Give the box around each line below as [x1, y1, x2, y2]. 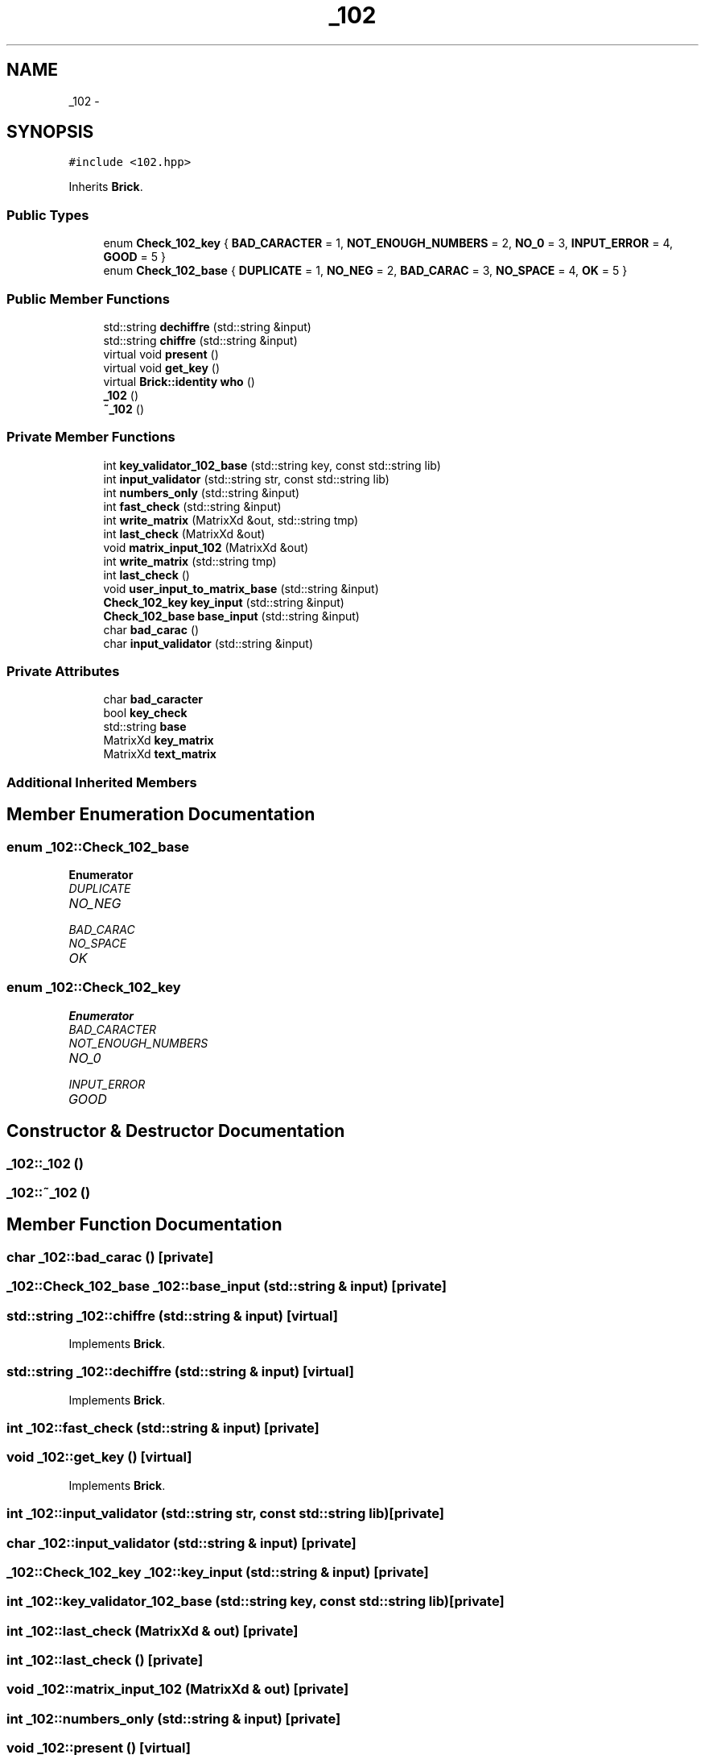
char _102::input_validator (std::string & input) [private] [6, 1534, 357, 1551]
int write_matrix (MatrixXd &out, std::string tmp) [103, 512, 359, 527]
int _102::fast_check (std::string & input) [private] [6, 1420, 320, 1437]
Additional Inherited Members [6, 774, 197, 790]
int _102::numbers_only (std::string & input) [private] [6, 1710, 341, 1727]
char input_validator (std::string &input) [103, 636, 313, 650]
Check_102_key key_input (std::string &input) [103, 595, 344, 609]
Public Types [6, 206, 89, 223]
